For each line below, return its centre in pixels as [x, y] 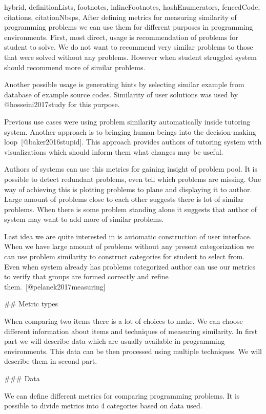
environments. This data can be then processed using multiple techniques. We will [133, 351]
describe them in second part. [51, 361]
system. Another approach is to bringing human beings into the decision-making [130, 131]
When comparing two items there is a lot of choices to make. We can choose [124, 321]
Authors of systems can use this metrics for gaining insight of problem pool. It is [131, 169]
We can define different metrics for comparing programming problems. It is [122, 395]
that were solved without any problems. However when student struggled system [130, 57]
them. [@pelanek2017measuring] [55, 286]
